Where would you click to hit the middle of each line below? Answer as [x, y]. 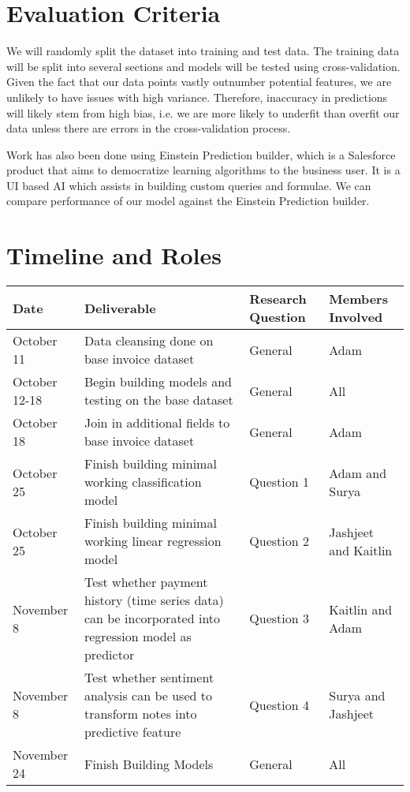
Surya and [357, 696]
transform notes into [140, 714]
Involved [356, 317]
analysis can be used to [148, 696]
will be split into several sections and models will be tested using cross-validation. [203, 66]
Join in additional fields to [157, 423]
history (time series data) [154, 600]
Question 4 [279, 704]
